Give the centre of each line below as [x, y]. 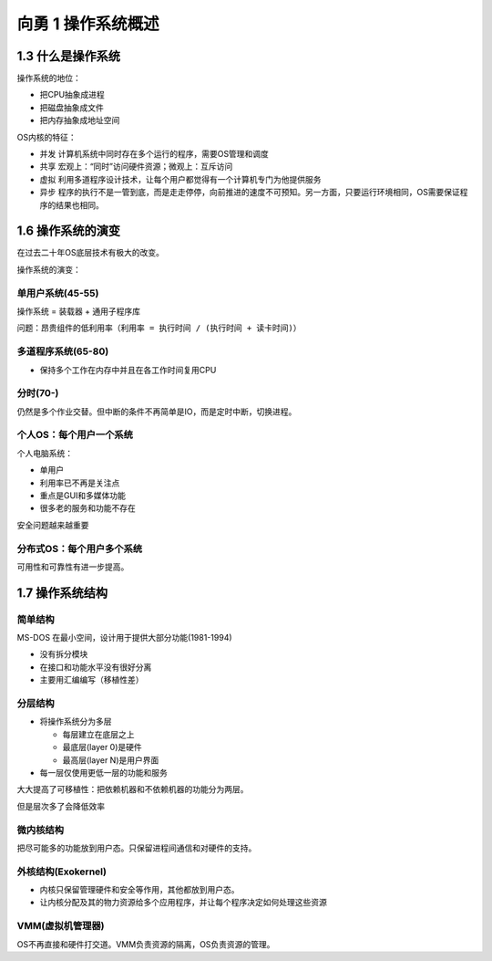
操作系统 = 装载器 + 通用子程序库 [79, 311]
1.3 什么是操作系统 [69, 56]
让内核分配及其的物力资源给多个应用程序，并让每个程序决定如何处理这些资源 [183, 903]
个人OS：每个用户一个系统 [75, 435]
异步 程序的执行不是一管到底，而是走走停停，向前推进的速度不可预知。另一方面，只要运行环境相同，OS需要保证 [250, 193]
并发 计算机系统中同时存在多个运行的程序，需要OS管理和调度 [154, 154]
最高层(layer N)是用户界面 [111, 760]
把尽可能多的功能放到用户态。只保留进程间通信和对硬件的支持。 [137, 848]
